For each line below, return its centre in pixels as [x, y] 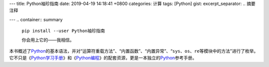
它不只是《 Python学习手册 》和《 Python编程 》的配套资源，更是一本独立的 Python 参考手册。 [103, 58]
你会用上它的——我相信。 [48, 40]
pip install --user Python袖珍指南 [63, 31]
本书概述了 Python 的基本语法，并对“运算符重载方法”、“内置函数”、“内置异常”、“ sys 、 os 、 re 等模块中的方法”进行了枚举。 [134, 51]
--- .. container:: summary [36, 19]
